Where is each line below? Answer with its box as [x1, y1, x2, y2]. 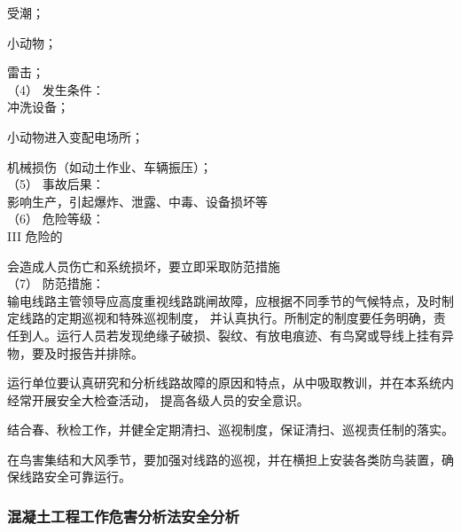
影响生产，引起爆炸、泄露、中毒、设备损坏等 [7, 192, 268, 210]
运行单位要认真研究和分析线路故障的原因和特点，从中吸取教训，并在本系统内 [7, 373, 454, 392]
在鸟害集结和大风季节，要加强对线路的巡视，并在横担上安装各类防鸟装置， [7, 450, 441, 468]
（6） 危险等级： [7, 209, 105, 228]
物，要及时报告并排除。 [7, 343, 144, 362]
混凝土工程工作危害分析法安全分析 [7, 505, 239, 527]
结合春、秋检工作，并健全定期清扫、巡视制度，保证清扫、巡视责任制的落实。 [7, 420, 454, 439]
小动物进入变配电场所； [7, 127, 144, 145]
